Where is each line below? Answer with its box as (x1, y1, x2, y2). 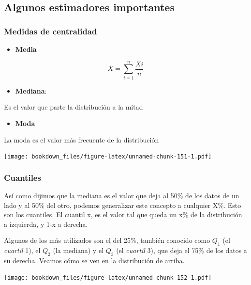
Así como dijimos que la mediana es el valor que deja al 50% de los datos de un (4, 190, 239, 200)
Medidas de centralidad (4, 25, 97, 37)
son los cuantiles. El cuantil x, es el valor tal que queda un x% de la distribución (4, 209, 242, 220)
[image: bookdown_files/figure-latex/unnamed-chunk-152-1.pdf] (4, 274, 212, 281)
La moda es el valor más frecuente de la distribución (4, 134, 159, 144)
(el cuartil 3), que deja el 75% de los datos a (116, 245, 247, 255)
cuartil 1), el (4, 245, 41, 255)
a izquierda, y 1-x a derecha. (4, 219, 88, 229)
